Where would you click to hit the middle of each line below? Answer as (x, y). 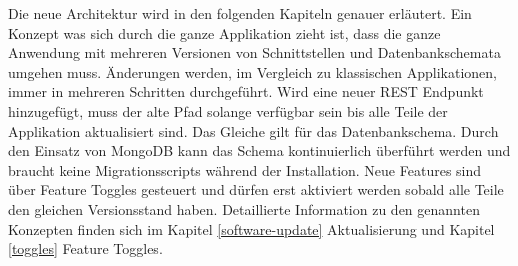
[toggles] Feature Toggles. (85, 248)
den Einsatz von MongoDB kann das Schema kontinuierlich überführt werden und (259, 150)
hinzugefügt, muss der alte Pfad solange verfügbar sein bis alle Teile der (228, 110)
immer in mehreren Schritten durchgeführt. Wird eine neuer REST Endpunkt (246, 91)
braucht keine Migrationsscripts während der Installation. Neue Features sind (245, 169)
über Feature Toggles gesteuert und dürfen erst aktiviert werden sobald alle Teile (256, 189)
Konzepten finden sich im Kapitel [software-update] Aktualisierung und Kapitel (251, 228)
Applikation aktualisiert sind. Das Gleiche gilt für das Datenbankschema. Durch (253, 130)
